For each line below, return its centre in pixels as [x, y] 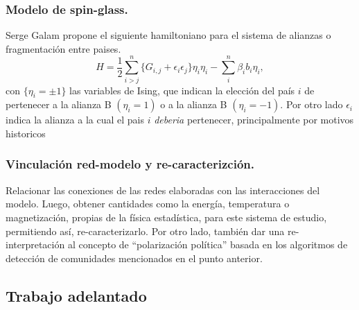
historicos [26, 133]
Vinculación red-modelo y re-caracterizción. [130, 164]
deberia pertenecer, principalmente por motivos [254, 120]
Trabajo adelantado [76, 295]
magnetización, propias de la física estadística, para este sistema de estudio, [166, 217]
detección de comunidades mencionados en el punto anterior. [134, 258]
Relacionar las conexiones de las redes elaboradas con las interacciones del [163, 190]
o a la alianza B [194, 104]
